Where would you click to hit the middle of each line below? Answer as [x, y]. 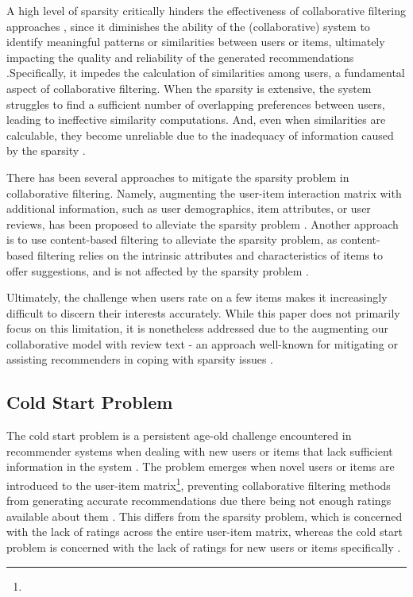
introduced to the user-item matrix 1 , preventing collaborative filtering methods [199, 484]
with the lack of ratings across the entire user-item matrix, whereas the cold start [205, 532]
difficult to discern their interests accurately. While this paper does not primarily [203, 312]
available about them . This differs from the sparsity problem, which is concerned [205, 516]
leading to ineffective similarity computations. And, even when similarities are [196, 119]
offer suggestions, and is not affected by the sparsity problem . [158, 270]
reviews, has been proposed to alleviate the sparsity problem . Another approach [203, 223]
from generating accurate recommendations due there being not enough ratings [199, 501]
